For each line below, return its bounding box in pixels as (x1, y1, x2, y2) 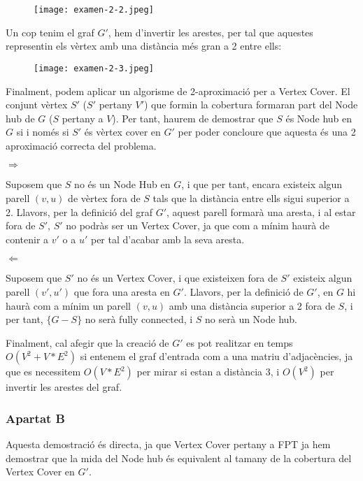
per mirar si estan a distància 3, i (136, 364, 280, 379)
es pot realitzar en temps (186, 335, 293, 350)
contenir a (6, 231, 49, 246)
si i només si (16, 124, 69, 139)
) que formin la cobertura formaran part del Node (143, 97, 358, 112)
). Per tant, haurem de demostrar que (112, 110, 273, 125)
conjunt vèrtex (6, 97, 68, 112)
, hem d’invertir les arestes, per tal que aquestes (108, 24, 313, 39)
